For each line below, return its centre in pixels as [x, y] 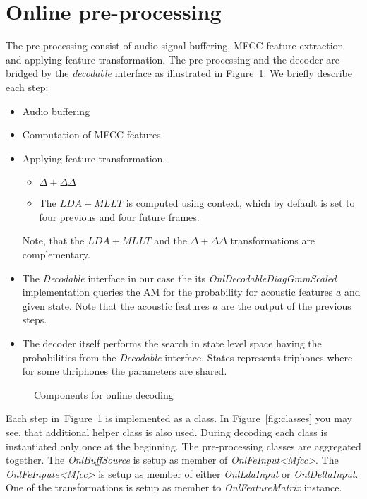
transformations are [273, 240]
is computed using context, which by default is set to [240, 203]
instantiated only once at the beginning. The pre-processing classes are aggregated [183, 446]
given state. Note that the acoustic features [116, 305]
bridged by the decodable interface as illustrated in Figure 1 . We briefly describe [179, 73]
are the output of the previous [286, 305]
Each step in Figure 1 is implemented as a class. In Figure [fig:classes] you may [179, 418]
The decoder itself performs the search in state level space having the [172, 343]
